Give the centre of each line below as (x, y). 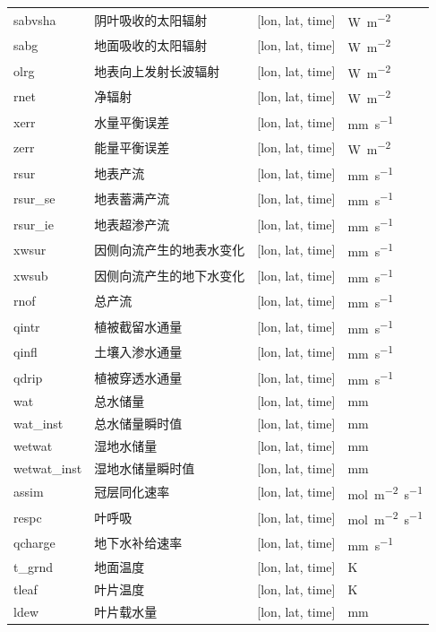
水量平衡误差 (132, 121)
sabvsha (35, 19)
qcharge (34, 543)
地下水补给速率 (138, 543)
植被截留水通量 (138, 326)
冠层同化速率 (132, 492)
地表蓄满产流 (132, 199)
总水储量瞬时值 (138, 424)
